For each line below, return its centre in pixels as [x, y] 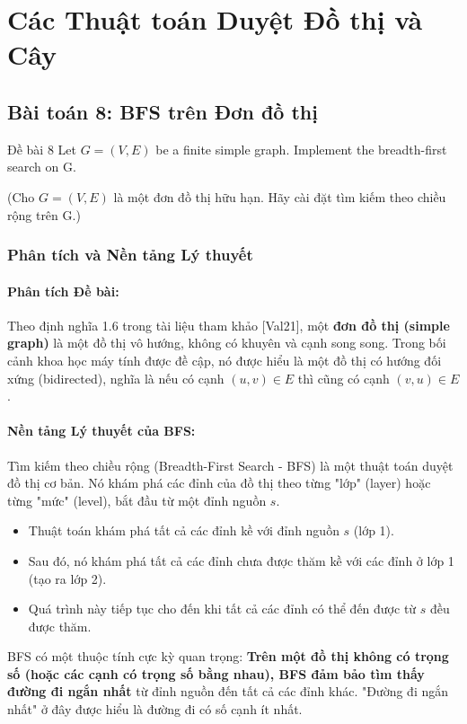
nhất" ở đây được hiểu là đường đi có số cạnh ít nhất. [155, 709]
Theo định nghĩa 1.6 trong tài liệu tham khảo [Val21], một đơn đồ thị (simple [229, 325]
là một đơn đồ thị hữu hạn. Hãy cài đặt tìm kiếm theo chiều [280, 196]
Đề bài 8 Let [42, 149]
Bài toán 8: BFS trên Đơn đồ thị [163, 111]
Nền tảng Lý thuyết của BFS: [101, 431]
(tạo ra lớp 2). [67, 578]
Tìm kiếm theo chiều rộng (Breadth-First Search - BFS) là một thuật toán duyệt [230, 465]
